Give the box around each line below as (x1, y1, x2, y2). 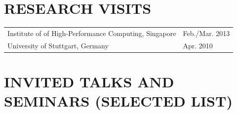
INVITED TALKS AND (4, 72, 174, 91)
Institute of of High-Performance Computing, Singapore (7, 28, 176, 38)
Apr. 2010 (183, 40, 213, 50)
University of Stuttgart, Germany (7, 40, 109, 50)
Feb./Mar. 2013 (183, 28, 230, 38)
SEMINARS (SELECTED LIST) (4, 91, 233, 111)
